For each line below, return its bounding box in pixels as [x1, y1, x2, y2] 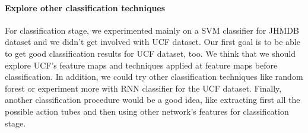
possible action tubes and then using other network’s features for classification [5, 105, 289, 117]
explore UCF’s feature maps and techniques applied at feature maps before [5, 59, 278, 71]
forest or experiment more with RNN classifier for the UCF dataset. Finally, [5, 82, 282, 94]
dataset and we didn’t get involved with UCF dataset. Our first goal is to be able [5, 35, 300, 48]
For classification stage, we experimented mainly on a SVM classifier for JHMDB [5, 24, 299, 36]
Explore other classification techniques [5, 1, 166, 14]
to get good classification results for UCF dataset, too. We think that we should [5, 47, 296, 59]
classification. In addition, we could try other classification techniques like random [5, 70, 303, 83]
